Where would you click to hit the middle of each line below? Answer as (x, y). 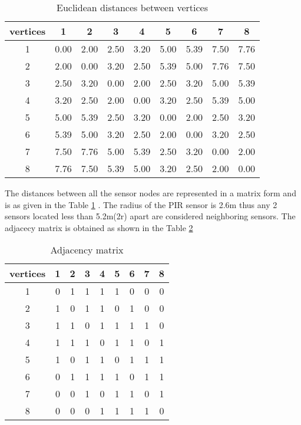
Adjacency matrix (87, 250)
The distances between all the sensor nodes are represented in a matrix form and (150, 193)
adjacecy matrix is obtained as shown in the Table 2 (99, 227)
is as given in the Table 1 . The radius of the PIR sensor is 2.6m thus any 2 (141, 204)
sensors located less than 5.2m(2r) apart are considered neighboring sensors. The (150, 216)
